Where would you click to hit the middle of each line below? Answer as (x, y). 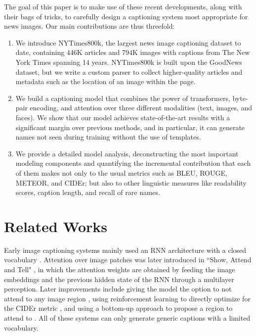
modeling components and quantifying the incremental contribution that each (133, 163)
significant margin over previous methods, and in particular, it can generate (130, 127)
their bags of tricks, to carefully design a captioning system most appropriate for (126, 16)
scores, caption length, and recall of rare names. (88, 192)
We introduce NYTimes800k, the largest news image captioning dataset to (128, 42)
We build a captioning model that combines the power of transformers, (123, 98)
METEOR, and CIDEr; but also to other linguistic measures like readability (131, 182)
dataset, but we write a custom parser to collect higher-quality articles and (129, 72)
